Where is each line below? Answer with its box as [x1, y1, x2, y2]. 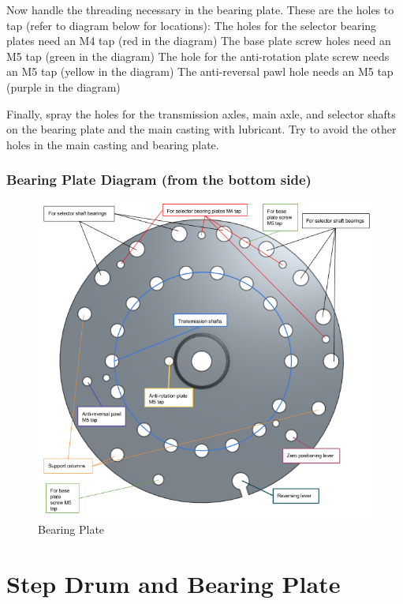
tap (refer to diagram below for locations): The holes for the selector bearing [6, 17, 377, 33]
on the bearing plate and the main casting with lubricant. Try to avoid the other [6, 121, 397, 137]
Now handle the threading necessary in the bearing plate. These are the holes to [6, 2, 394, 17]
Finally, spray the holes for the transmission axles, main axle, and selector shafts [6, 105, 396, 122]
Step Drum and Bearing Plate [6, 567, 341, 599]
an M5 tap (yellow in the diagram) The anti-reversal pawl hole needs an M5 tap [6, 63, 394, 80]
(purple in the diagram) [6, 78, 121, 95]
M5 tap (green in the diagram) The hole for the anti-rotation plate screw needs [6, 47, 390, 64]
